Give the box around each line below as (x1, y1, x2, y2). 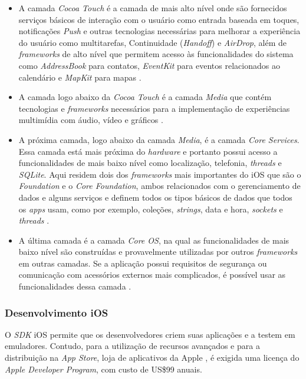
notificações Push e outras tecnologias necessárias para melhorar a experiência (18, 25, 301, 37)
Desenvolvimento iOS (5, 305, 108, 320)
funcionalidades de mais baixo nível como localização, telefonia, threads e (18, 157, 282, 169)
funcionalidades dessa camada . (18, 280, 131, 292)
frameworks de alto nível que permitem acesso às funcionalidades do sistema (18, 48, 294, 60)
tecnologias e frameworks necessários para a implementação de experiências (18, 102, 290, 114)
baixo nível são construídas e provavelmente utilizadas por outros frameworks (18, 245, 298, 258)
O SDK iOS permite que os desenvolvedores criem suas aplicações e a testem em (5, 328, 295, 340)
